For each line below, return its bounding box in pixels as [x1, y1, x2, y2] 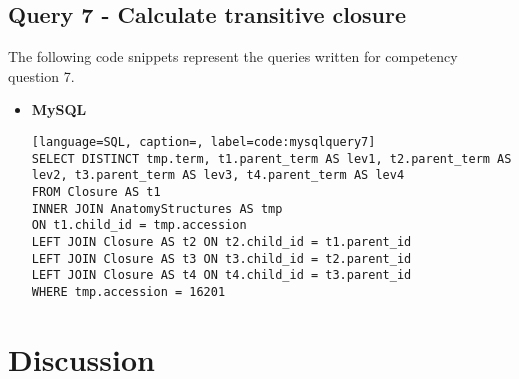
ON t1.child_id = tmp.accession [31, 218, 247, 233]
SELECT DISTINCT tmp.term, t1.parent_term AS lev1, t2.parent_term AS [31, 151, 512, 166]
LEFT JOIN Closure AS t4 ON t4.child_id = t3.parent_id [31, 268, 412, 283]
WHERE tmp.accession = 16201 [31, 284, 226, 299]
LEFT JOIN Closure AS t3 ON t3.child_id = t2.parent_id [31, 251, 412, 266]
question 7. [8, 65, 75, 86]
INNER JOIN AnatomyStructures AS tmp [31, 201, 283, 216]
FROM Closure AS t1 [31, 184, 161, 199]
